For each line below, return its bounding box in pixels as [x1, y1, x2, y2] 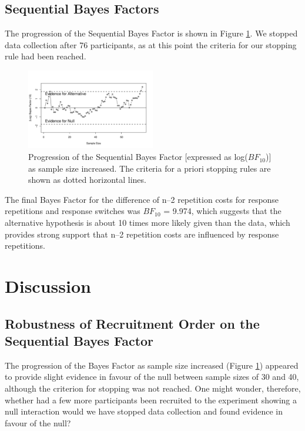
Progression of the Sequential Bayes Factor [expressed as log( [28, 151, 248, 163]
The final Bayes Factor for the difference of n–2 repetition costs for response [5, 193, 279, 205]
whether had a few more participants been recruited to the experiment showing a [5, 393, 297, 406]
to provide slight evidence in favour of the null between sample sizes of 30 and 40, [5, 370, 299, 383]
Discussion [5, 274, 91, 298]
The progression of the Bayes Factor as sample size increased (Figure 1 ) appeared [5, 359, 299, 371]
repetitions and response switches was [5, 205, 140, 217]
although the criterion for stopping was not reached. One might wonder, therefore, [5, 382, 301, 394]
